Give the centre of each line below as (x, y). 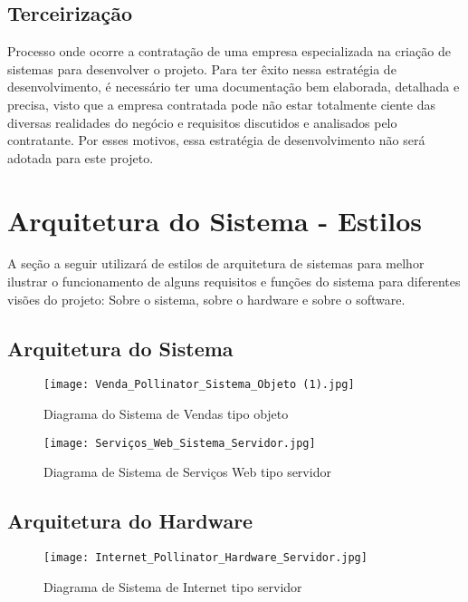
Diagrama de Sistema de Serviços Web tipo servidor (187, 472)
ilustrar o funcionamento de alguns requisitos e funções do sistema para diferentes (234, 282)
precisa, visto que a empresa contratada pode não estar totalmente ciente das (221, 104)
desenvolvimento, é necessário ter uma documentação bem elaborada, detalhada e (234, 87)
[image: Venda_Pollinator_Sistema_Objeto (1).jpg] (199, 385)
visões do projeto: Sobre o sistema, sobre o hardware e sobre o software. (206, 299)
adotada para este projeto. (81, 157)
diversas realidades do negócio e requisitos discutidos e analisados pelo (202, 122)
